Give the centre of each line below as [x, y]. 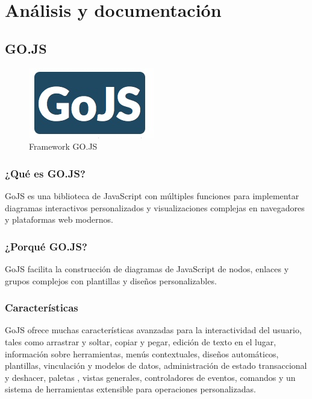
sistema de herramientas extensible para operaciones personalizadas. [130, 389]
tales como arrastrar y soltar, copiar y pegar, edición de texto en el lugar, [141, 341]
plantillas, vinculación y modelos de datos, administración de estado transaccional [156, 365]
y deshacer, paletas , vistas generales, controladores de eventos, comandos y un [150, 377]
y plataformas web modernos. [59, 219]
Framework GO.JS [63, 146]
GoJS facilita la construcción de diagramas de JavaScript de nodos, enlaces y [147, 268]
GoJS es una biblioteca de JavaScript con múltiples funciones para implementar [152, 195]
